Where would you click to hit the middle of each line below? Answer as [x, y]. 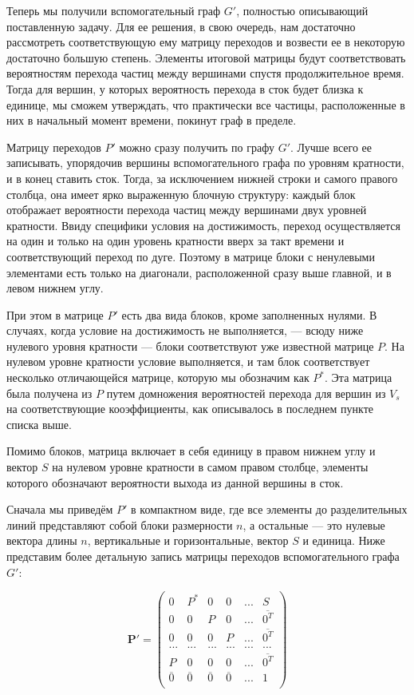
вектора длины [42, 540]
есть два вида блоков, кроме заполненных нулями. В [249, 314]
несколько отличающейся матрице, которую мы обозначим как [158, 377]
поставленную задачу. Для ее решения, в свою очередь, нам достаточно [181, 26]
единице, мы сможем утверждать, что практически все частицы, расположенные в [206, 104]
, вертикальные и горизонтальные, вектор [188, 540]
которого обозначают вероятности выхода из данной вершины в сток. [175, 482]
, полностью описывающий [302, 10]
